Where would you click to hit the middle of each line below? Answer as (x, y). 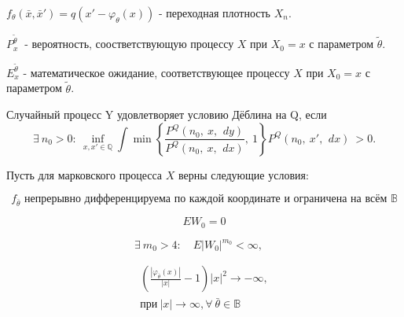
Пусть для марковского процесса (84, 174)
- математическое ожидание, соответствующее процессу (156, 72)
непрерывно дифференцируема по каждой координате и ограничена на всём (206, 199)
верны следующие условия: (243, 174)
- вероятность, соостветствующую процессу (129, 44)
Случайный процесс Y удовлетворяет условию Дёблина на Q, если (167, 114)
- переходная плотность (214, 13)
